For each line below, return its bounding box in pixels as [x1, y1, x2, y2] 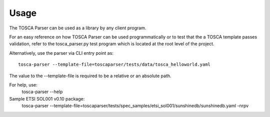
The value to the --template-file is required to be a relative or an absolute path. [9, 73, 172, 79]
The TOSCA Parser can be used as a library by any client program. [9, 25, 146, 31]
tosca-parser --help [21, 89, 63, 95]
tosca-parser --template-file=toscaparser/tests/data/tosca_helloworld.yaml [18, 62, 211, 67]
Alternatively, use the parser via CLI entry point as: [9, 50, 113, 56]
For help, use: [9, 82, 37, 88]
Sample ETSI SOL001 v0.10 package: [9, 96, 85, 102]
